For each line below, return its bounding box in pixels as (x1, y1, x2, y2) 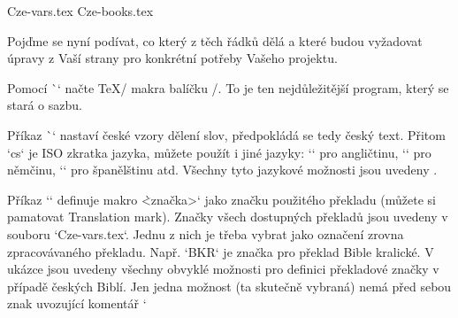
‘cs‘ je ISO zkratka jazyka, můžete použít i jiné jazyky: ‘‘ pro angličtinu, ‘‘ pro (7, 143, 431, 161)
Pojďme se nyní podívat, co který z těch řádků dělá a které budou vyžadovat (7, 31, 423, 50)
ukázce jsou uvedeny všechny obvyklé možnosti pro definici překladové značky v (7, 260, 439, 278)
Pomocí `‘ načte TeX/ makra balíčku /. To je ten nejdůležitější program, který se (7, 78, 449, 97)
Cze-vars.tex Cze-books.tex (7, 2, 154, 19)
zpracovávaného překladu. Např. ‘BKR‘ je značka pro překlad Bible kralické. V (7, 242, 434, 260)
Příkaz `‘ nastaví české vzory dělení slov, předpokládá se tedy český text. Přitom (7, 125, 446, 143)
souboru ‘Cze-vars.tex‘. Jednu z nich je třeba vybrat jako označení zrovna (7, 224, 404, 243)
